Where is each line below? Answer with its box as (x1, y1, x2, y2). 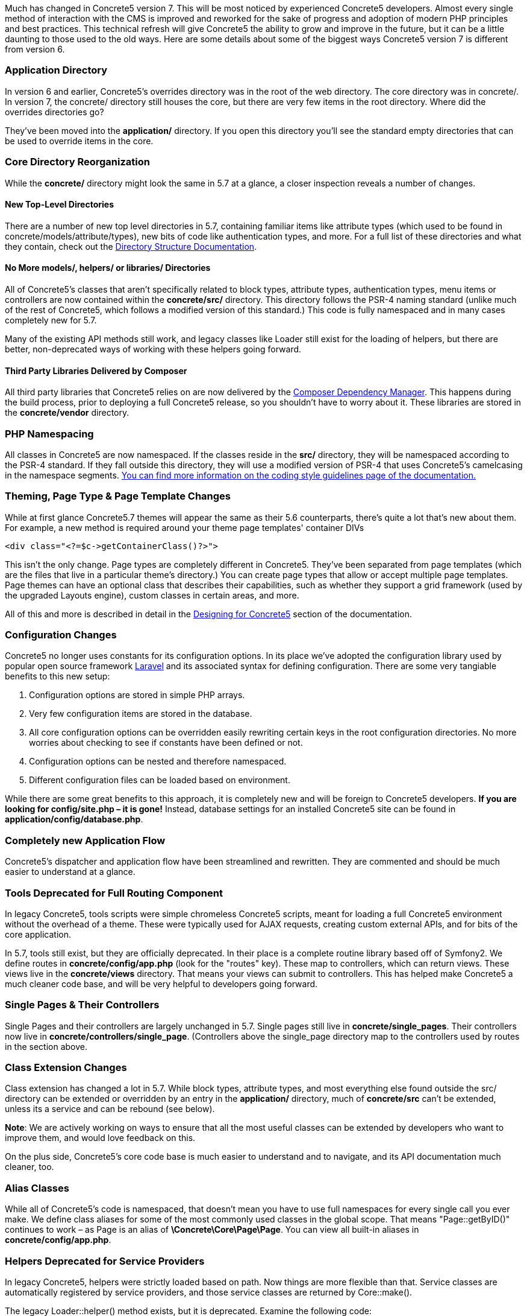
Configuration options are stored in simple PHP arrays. (29, 690, 245, 701)
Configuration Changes (5, 629, 117, 641)
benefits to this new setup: (5, 671, 110, 682)
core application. (5, 929, 71, 939)
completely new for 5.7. (5, 314, 97, 325)
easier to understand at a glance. (5, 866, 136, 877)
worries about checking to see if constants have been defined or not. (29, 737, 303, 748)
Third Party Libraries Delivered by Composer (5, 365, 187, 376)
